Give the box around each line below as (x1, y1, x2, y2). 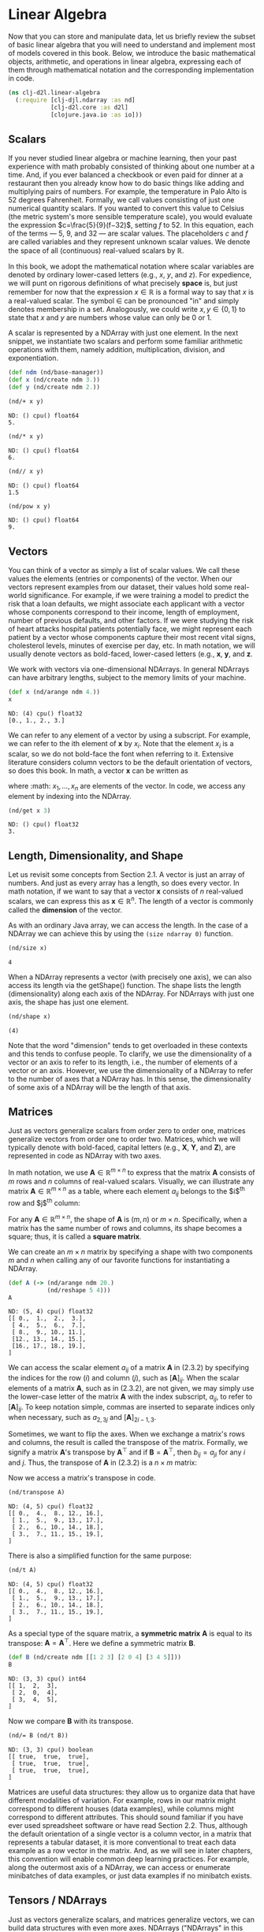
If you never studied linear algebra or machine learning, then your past (8, 154, 237, 163)
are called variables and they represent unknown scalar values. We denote (8, 237, 251, 247)
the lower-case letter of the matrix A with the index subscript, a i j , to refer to (8, 1392, 253, 1403)
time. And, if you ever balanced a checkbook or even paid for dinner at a (8, 170, 244, 180)
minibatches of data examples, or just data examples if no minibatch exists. (8, 1871, 252, 1880)
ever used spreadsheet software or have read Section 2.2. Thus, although (8, 1820, 248, 1830)
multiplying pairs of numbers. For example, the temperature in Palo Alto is (8, 187, 247, 196)
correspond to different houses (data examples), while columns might (8, 1804, 235, 1813)
